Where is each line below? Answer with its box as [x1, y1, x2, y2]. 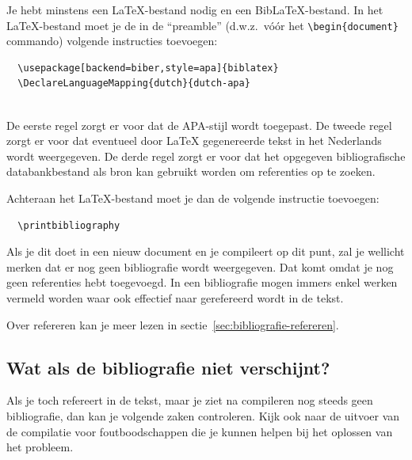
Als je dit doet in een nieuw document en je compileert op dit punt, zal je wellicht [6, 243, 405, 260]
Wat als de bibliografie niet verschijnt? [6, 355, 330, 379]
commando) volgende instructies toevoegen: [6, 32, 218, 49]
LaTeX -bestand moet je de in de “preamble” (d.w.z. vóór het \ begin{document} [6, 17, 399, 33]
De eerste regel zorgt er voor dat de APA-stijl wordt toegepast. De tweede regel [6, 116, 392, 133]
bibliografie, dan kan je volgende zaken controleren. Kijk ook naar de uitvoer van [6, 407, 400, 424]
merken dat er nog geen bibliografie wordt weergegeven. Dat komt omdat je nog [6, 258, 394, 275]
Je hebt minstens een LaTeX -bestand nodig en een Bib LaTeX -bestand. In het [6, 2, 383, 17]
